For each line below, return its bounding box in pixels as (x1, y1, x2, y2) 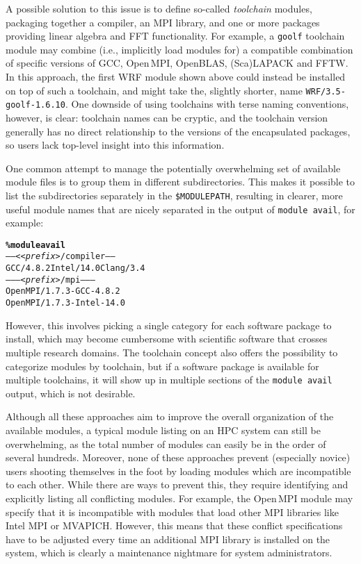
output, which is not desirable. (6, 385, 136, 400)
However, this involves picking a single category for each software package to (6, 317, 332, 332)
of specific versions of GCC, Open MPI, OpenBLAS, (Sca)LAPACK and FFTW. (6, 56, 348, 70)
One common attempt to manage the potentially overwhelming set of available (6, 160, 341, 175)
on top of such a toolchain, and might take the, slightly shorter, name (6, 83, 303, 97)
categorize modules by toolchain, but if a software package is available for (6, 358, 319, 373)
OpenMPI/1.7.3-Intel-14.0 (6, 298, 125, 308)
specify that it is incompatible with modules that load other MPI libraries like (6, 504, 339, 519)
